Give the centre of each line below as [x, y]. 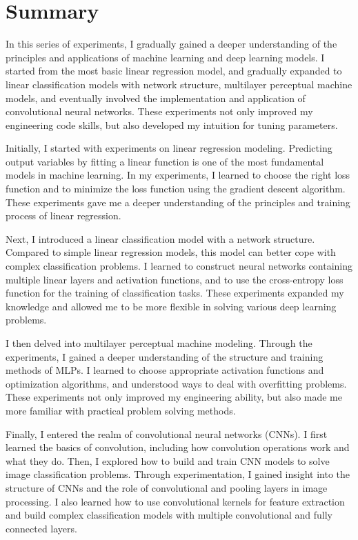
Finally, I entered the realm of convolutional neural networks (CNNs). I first [167, 433]
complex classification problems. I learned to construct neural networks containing [179, 266]
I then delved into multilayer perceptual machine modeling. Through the [159, 343]
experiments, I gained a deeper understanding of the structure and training [165, 356]
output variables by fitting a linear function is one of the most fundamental [165, 161]
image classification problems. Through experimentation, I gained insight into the [178, 474]
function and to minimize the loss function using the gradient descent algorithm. [176, 189]
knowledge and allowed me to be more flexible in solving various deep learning [171, 306]
